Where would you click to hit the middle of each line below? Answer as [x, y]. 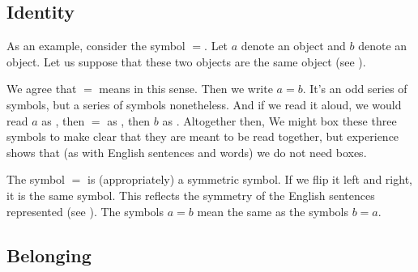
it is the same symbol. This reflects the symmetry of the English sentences [191, 195]
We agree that [42, 89]
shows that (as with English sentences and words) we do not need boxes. [187, 152]
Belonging [49, 255]
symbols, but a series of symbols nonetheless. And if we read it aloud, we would [204, 104]
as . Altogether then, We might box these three [279, 120]
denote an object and [293, 46]
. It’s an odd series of [355, 89]
